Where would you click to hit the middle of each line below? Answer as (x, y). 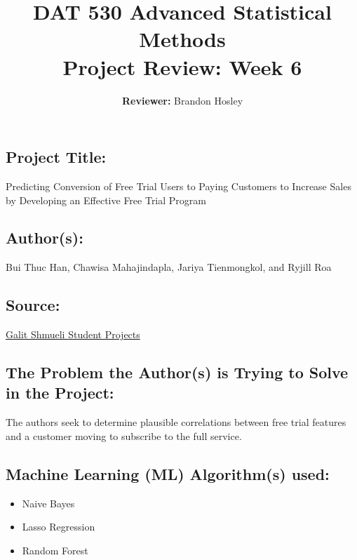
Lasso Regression (59, 527)
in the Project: (60, 393)
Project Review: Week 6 (182, 66)
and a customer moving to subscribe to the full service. (124, 435)
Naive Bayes (48, 503)
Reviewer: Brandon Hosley (182, 100)
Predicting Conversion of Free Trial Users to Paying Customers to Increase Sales (178, 186)
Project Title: (56, 157)
